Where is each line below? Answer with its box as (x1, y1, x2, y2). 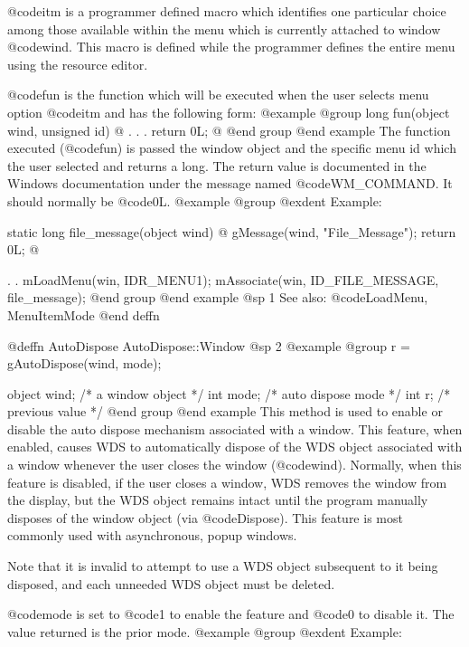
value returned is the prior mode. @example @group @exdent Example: (7, 622, 402, 641)
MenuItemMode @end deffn (7, 305, 160, 324)
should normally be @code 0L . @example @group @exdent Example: (7, 191, 382, 210)
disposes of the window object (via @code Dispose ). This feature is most (7, 508, 403, 527)
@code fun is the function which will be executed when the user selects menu (7, 85, 429, 104)
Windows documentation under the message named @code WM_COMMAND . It (7, 174, 453, 193)
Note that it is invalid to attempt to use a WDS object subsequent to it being (7, 557, 438, 576)
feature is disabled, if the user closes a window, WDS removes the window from (7, 472, 447, 491)
